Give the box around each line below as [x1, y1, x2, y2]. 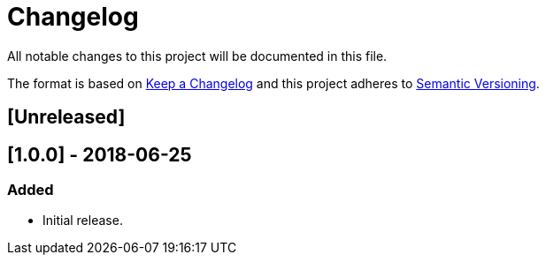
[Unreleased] [7, 106, 126, 129]
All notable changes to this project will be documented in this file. [7, 48, 388, 64]
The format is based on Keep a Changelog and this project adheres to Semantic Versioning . [7, 75, 540, 91]
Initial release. [42, 213, 123, 228]
